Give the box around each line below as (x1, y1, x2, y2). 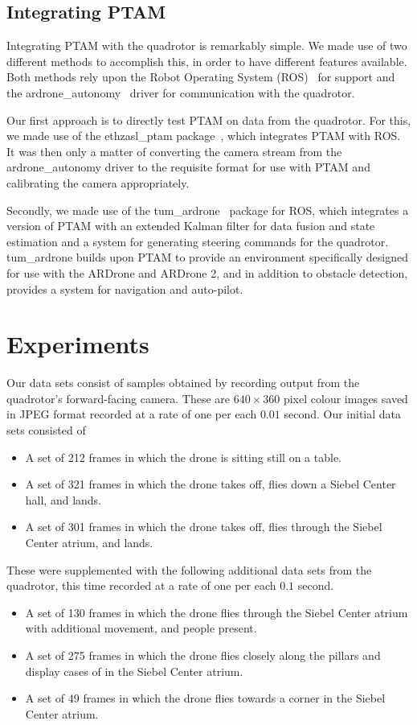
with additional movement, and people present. (25, 620, 257, 636)
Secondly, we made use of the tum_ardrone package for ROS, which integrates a (6, 201, 409, 218)
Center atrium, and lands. (25, 533, 153, 550)
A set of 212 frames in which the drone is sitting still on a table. (25, 448, 342, 465)
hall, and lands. (25, 491, 102, 508)
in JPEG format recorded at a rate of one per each (6, 406, 257, 422)
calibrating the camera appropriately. (6, 174, 190, 191)
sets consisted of (6, 422, 86, 439)
